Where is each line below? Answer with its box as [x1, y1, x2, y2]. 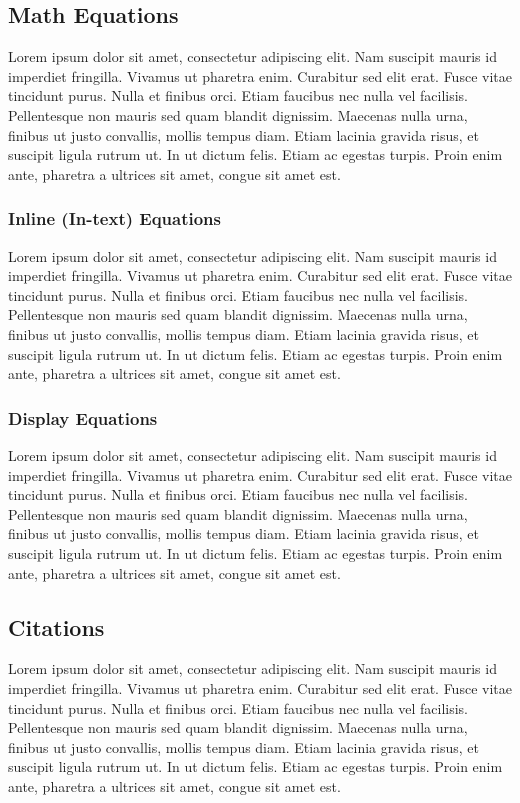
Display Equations [8, 405, 158, 430]
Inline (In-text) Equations [8, 206, 221, 231]
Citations [8, 611, 105, 642]
